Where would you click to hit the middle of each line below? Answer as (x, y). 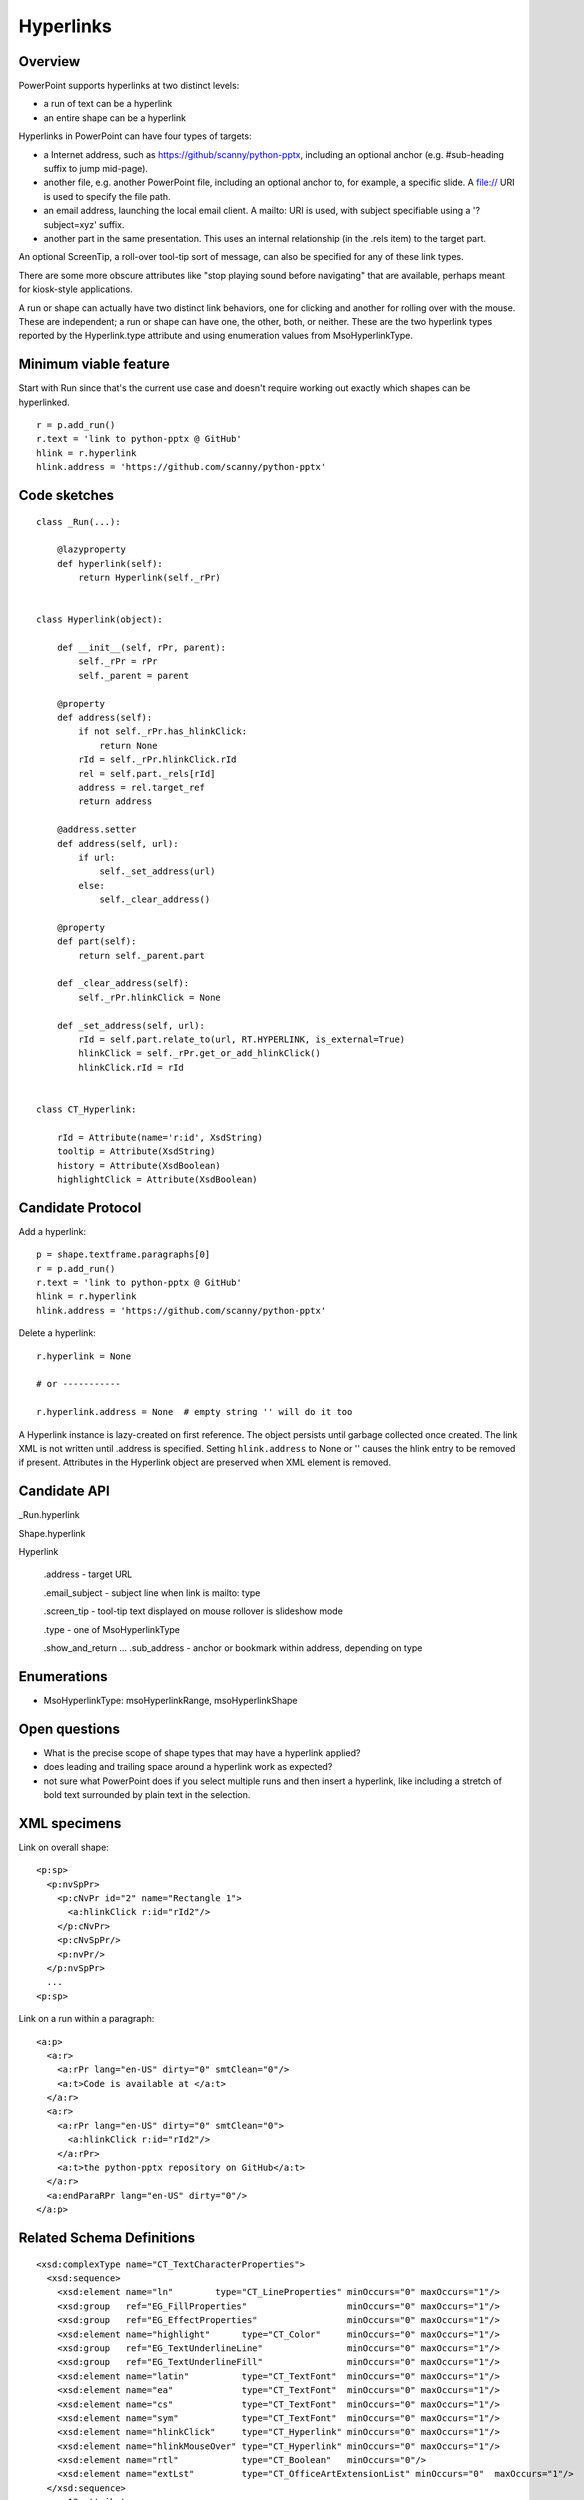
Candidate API (64, 1491)
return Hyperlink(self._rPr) (150, 578)
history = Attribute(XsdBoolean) (139, 1165)
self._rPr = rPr (118, 661)
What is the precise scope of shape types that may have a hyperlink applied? (202, 1752)
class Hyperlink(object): (100, 619)
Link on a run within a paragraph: (86, 2019)
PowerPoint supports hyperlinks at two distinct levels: (129, 86)
